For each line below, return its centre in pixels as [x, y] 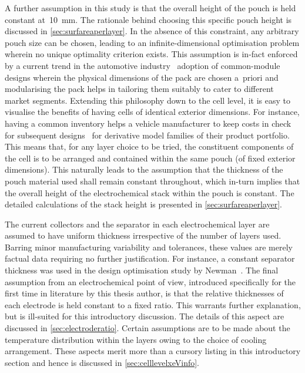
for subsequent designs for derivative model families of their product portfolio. [147, 135]
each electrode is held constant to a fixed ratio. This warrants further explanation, [153, 304]
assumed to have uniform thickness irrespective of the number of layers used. [143, 235]
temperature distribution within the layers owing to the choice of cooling [136, 339]
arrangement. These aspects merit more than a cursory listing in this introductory [153, 351]
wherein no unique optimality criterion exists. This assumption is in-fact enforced [151, 54]
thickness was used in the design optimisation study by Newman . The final [142, 270]
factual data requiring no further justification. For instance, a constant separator [150, 258]
